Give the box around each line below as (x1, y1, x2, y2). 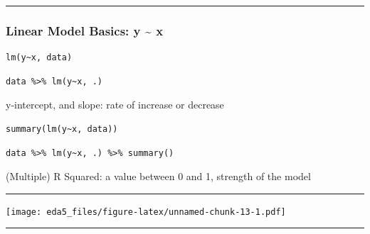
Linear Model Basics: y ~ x (6, 21, 164, 39)
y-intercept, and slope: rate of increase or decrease (6, 97, 224, 112)
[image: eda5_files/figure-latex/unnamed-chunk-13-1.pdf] (6, 206, 286, 217)
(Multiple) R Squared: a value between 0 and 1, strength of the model (6, 169, 311, 184)
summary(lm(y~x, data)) (6, 124, 118, 134)
